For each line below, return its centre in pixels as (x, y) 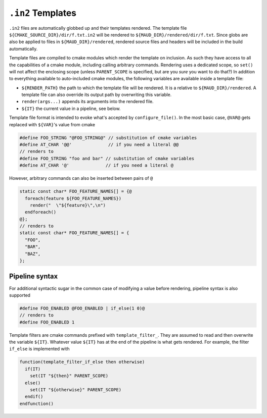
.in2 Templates (43, 13)
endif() (34, 397)
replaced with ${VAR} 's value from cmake (52, 124)
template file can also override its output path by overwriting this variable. (96, 95)
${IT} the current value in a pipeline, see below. (71, 108)
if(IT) (33, 369)
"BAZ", (33, 254)
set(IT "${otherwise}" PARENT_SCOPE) (76, 390)
